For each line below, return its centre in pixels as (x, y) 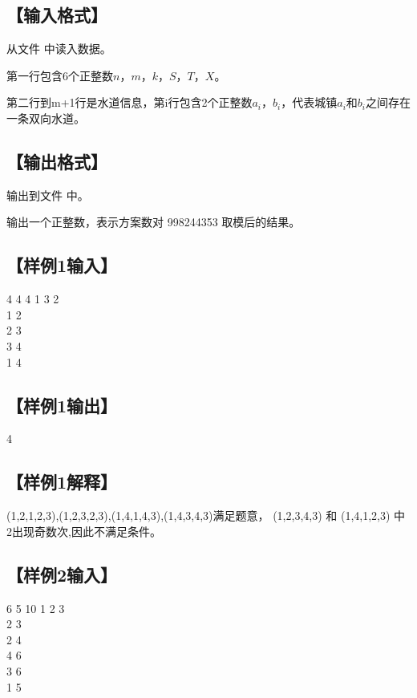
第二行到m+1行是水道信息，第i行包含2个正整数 (130, 102)
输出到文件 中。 (48, 195)
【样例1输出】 (62, 405)
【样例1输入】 (62, 265)
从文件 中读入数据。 (59, 49)
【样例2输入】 (62, 574)
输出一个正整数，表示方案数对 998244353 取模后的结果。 (154, 222)
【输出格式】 (57, 161)
